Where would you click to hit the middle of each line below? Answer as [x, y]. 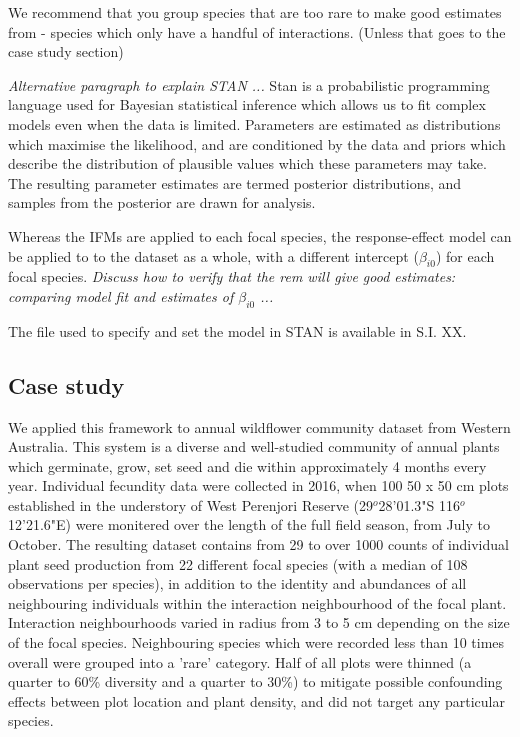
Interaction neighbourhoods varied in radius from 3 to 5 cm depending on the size [259, 622]
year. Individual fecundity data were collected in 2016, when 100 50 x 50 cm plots [258, 485]
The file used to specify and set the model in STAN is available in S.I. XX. [237, 330]
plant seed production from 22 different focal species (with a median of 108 [238, 563]
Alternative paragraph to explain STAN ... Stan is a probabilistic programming [249, 84]
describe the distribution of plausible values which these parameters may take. [247, 163]
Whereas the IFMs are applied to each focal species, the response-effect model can [260, 235]
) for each [465, 255]
